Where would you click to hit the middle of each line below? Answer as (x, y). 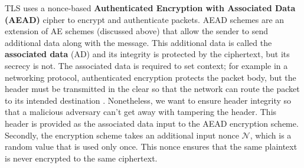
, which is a (271, 135)
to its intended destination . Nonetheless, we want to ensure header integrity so (148, 100)
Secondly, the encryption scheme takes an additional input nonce (122, 135)
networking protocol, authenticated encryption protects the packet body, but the (151, 77)
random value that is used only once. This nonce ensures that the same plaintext (151, 146)
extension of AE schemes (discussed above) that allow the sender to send (137, 31)
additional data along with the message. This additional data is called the (138, 42)
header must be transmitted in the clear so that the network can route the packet (152, 89)
